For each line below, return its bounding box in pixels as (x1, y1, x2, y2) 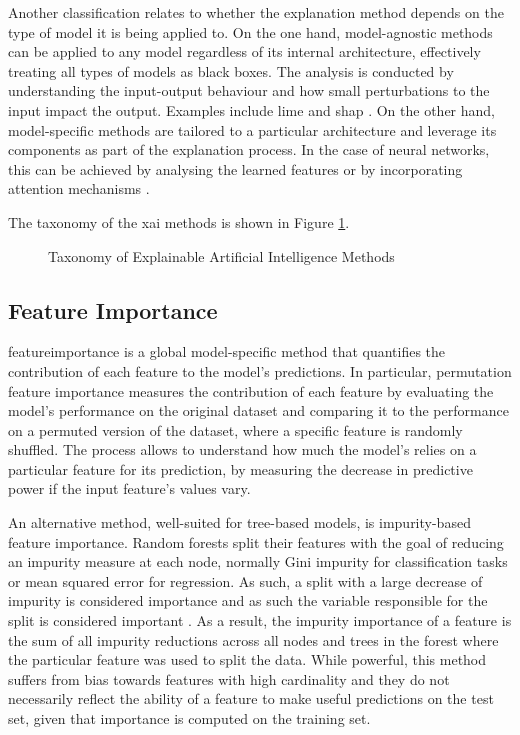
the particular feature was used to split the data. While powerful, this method (8, 649, 487, 670)
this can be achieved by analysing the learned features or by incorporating (8, 158, 463, 179)
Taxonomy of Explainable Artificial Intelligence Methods (48, 245, 395, 266)
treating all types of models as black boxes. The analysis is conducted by (8, 60, 454, 81)
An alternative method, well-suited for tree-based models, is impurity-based (8, 512, 471, 533)
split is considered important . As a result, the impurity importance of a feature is (8, 610, 512, 631)
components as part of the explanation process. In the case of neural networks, (8, 139, 490, 160)
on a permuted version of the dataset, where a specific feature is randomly (8, 419, 463, 440)
